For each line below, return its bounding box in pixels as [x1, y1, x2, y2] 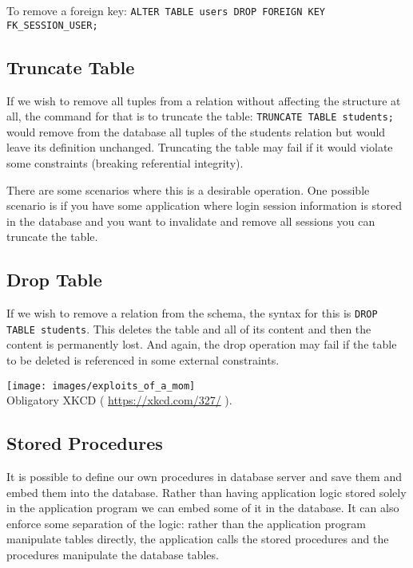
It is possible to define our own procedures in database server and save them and [6, 468, 402, 485]
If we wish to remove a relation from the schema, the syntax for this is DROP [6, 305, 378, 321]
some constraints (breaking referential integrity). [6, 154, 244, 171]
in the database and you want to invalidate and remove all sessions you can [6, 212, 375, 229]
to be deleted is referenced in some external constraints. [6, 352, 280, 369]
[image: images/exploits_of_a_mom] [6, 380, 196, 392]
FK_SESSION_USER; [6, 19, 98, 31]
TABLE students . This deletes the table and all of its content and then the [6, 320, 371, 337]
